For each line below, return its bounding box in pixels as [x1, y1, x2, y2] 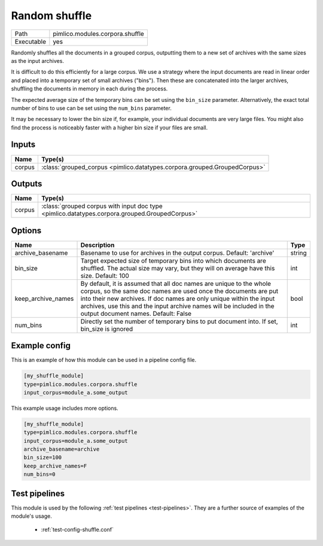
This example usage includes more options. [11, 405, 119, 412]
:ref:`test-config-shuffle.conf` [41, 526, 114, 533]
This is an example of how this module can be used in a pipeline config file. [11, 357, 197, 364]
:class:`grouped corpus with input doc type [41, 202, 163, 210]
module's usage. [11, 512, 52, 520]
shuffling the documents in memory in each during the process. [11, 85, 168, 92]
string [290, 249, 307, 257]
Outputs [11, 179, 42, 189]
